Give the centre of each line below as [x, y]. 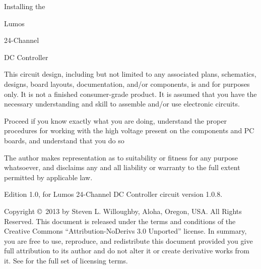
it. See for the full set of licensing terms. [66, 260]
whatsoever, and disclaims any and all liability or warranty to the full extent [122, 167]
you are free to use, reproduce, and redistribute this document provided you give [128, 240]
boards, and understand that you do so [64, 140]
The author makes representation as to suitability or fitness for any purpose [121, 157]
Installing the [25, 6]
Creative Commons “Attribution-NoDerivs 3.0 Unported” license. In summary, [125, 231]
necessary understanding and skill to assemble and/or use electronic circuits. [122, 104]
